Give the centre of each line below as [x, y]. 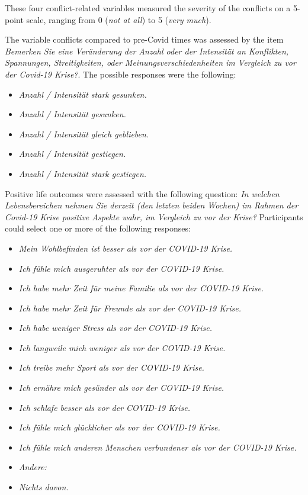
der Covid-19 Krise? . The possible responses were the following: [121, 74]
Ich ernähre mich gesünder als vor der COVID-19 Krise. [121, 388]
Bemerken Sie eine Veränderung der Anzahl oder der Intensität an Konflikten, [147, 51]
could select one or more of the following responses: [98, 228]
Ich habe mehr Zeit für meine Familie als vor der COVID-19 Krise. [141, 288]
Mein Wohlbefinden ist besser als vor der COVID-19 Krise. [126, 248]
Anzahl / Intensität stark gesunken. [83, 94]
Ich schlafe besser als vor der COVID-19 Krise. [104, 407]
